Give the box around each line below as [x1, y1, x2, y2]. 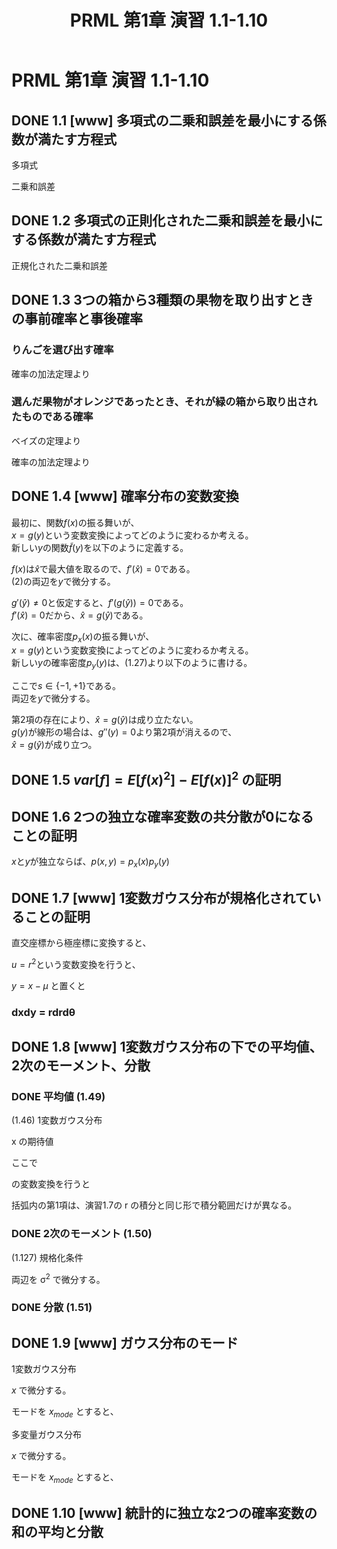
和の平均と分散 [11, 1523, 104, 1540]
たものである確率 [11, 410, 94, 424]
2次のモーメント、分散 [11, 1057, 151, 1074]
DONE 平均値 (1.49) [11, 1089, 106, 1103]
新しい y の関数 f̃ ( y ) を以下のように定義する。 [11, 541, 189, 553]
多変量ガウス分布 [11, 1428, 82, 1440]
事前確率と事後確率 [24, 311, 143, 328]
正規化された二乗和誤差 [11, 259, 108, 271]
